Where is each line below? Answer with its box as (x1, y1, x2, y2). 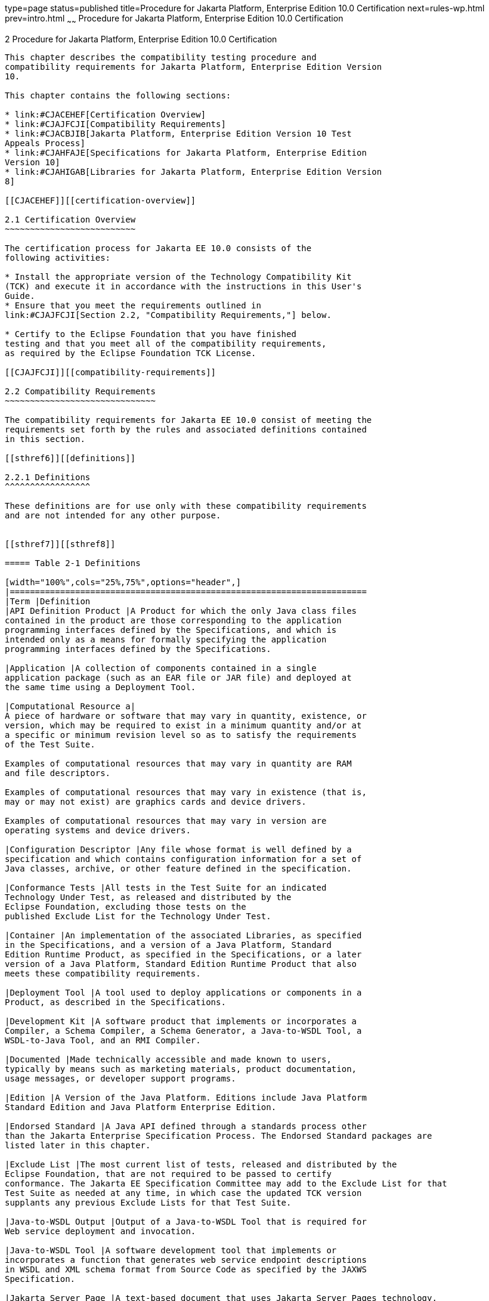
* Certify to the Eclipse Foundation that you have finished (5, 329, 296, 339)
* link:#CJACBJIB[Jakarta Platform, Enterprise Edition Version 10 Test (5, 128, 352, 138)
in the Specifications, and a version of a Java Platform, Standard (5, 940, 332, 950)
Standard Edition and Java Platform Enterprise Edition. (5, 1102, 277, 1112)
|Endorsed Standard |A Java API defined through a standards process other (5, 1121, 367, 1131)
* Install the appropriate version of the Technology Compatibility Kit (5, 271, 352, 282)
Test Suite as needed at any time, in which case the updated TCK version (5, 1188, 362, 1198)
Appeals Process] (5, 138, 85, 148)
